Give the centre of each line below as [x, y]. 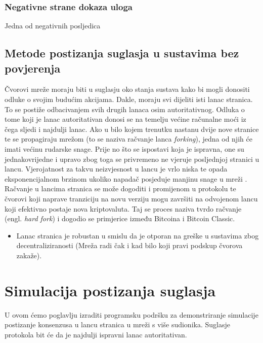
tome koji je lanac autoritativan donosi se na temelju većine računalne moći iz [125, 119]
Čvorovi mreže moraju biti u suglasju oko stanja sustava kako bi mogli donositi [127, 89]
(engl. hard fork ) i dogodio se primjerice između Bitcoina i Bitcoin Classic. [120, 218]
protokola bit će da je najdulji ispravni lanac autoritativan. [96, 334]
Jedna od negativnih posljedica [53, 26]
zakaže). [29, 255]
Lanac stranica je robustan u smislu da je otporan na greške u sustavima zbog [138, 235]
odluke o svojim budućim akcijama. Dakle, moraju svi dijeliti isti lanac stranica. [129, 99]
